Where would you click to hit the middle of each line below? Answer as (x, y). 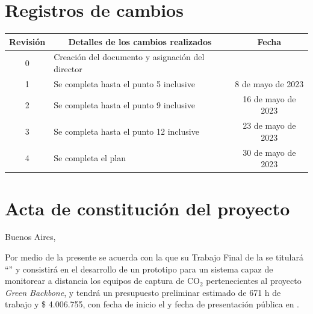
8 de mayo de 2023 (269, 83)
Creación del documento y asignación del (129, 57)
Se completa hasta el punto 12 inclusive (126, 131)
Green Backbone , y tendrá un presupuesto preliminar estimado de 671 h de (143, 292)
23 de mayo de (269, 125)
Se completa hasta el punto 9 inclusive (124, 104)
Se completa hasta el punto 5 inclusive (124, 83)
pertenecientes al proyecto (254, 281)
